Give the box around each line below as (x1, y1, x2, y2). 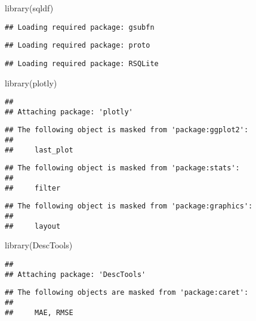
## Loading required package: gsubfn (5, 23, 155, 32)
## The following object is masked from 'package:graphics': (5, 202, 253, 211)
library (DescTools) (5, 239, 73, 251)
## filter (5, 183, 61, 192)
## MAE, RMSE (5, 308, 73, 317)
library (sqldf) (5, 2, 54, 14)
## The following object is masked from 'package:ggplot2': (5, 126, 249, 135)
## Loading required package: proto (5, 41, 150, 50)
